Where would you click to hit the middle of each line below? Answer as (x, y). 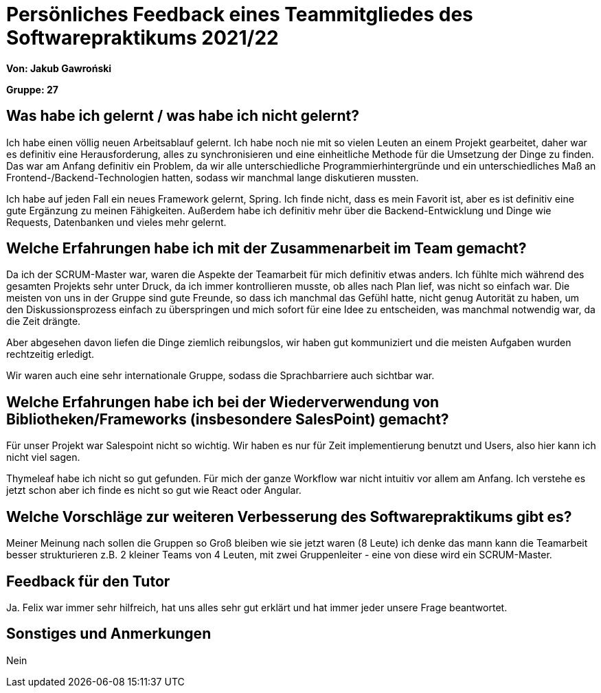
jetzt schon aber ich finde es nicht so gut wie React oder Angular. (154, 490)
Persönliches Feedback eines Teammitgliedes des (240, 14)
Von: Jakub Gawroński (59, 68)
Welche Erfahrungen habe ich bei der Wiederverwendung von (223, 402)
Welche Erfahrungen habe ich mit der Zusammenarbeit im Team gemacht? (267, 249)
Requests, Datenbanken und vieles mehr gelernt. (116, 222)
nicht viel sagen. (43, 457)
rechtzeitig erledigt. (50, 354)
